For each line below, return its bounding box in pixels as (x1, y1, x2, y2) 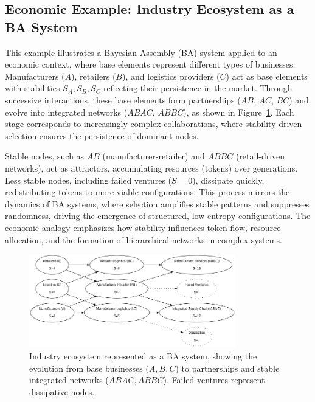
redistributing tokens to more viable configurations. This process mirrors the (5, 185, 290, 198)
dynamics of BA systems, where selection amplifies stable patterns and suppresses (5, 197, 310, 210)
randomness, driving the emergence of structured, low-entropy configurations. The (5, 209, 311, 222)
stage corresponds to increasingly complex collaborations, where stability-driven (5, 117, 302, 130)
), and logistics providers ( (122, 69, 220, 82)
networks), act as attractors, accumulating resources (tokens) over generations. (5, 161, 298, 174)
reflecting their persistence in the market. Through (103, 81, 292, 94)
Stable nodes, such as (5, 150, 85, 162)
